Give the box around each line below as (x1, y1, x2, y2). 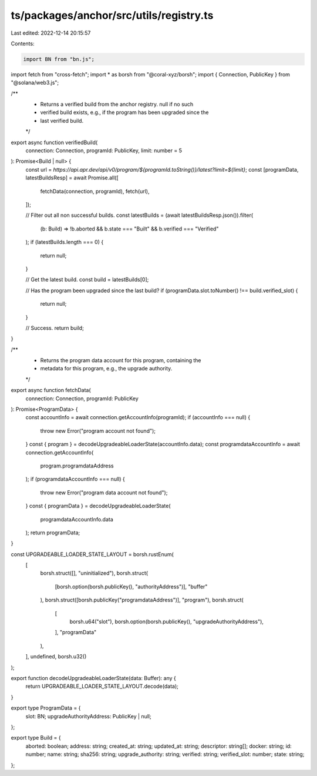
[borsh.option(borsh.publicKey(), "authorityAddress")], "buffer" (55, 583, 208, 590)
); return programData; (25, 529, 80, 536)
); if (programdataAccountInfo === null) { (25, 476, 126, 483)
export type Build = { (11, 734, 61, 741)
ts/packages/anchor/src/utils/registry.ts (11, 9, 214, 22)
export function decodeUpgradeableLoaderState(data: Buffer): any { (11, 675, 176, 681)
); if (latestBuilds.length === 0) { (25, 239, 104, 246)
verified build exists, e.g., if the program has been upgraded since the (40, 109, 209, 116)
